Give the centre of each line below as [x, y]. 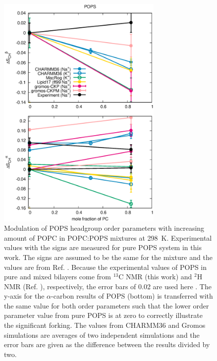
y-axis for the [24, 296]
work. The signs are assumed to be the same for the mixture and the [108, 257]
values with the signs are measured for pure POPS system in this [103, 247]
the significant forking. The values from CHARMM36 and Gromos [105, 325]
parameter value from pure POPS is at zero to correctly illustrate [104, 315]
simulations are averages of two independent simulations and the [102, 335]
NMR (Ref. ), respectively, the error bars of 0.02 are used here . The [108, 286]
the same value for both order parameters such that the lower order [107, 305]
